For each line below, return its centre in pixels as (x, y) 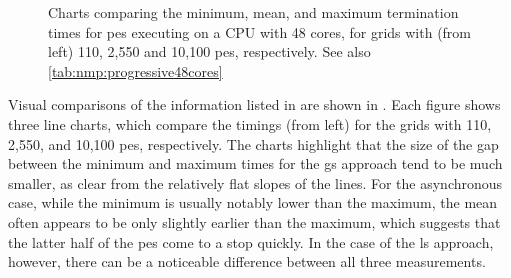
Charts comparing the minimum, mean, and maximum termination (253, 12)
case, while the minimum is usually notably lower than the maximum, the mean (253, 202)
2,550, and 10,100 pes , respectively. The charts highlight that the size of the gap (253, 143)
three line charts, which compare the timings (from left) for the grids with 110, (250, 123)
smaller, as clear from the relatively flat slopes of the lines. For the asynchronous (255, 182)
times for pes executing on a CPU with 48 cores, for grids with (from (260, 31)
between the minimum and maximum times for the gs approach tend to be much (255, 163)
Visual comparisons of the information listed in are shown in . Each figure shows (254, 104)
